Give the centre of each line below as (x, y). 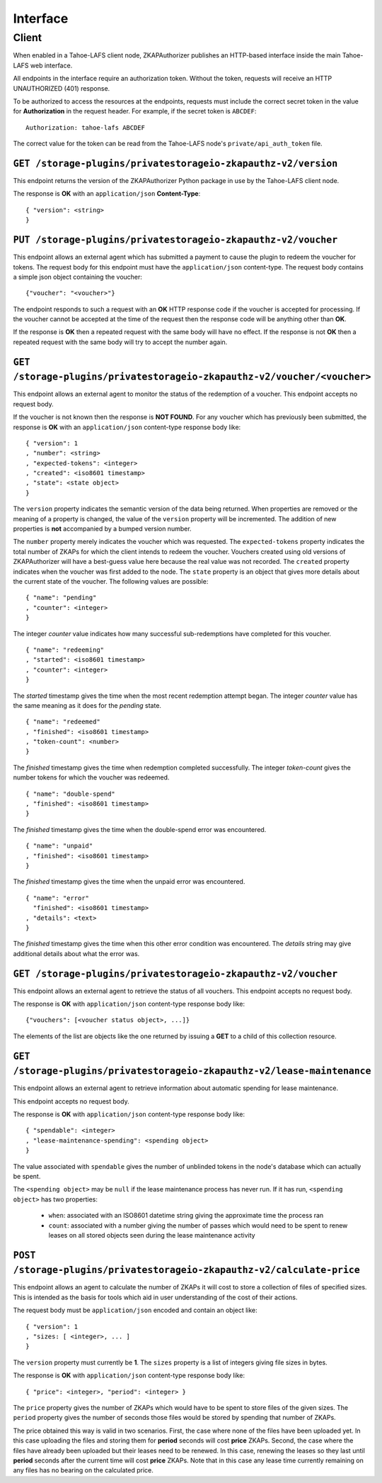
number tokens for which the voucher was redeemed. (91, 777)
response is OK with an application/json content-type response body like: (127, 427)
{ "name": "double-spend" (71, 794)
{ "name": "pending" (61, 598)
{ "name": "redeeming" (65, 650)
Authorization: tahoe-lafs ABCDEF (85, 127)
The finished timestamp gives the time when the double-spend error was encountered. (140, 829)
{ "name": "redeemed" (63, 722)
